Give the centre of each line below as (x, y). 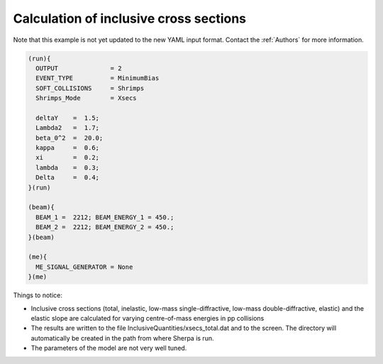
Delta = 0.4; (67, 178)
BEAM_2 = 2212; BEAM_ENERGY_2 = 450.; (105, 227)
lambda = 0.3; (67, 167)
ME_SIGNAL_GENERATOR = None (84, 267)
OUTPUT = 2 (79, 68)
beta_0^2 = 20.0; (70, 138)
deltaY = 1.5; (67, 118)
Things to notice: (38, 295)
